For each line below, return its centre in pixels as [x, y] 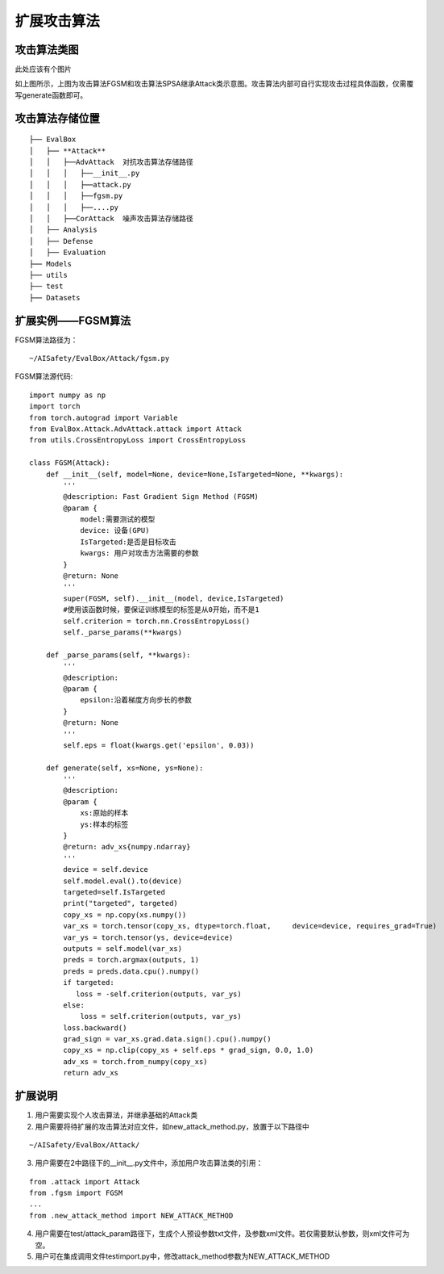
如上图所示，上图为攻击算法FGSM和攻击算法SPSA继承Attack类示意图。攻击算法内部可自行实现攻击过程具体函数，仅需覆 [214, 84]
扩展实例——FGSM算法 [73, 320]
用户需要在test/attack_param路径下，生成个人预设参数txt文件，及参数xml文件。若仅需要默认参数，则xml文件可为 [222, 1234]
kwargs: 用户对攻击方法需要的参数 [139, 553]
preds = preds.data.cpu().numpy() [131, 971]
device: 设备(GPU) [115, 530]
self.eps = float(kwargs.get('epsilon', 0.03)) [159, 745]
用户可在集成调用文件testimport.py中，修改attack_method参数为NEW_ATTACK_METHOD [183, 1256]
